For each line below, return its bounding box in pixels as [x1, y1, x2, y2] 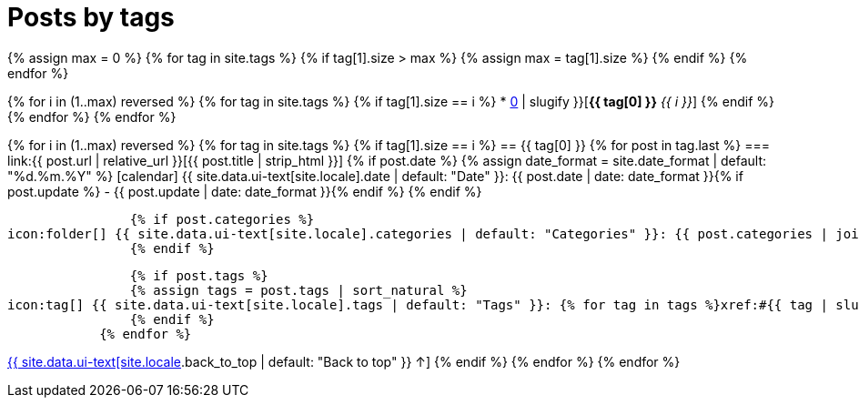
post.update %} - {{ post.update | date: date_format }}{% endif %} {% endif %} [7, 183, 482, 199]
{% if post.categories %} [129, 211, 315, 227]
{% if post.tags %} [129, 268, 268, 283]
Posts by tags [7, 2, 175, 33]
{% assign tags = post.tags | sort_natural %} [129, 282, 468, 298]
